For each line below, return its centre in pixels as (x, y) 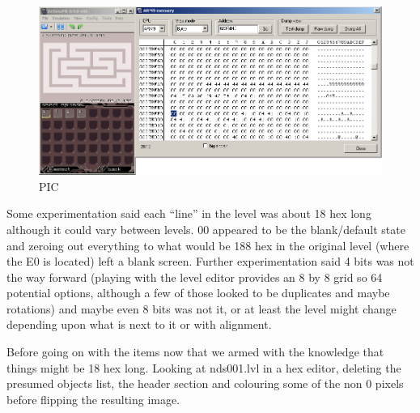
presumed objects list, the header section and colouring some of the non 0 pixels (205, 383)
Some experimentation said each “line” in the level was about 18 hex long (189, 213)
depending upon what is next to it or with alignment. (139, 324)
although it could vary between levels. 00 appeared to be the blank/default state (206, 229)
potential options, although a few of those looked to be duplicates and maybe (198, 293)
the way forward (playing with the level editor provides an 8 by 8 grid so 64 (195, 277)
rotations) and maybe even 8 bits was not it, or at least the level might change (202, 308)
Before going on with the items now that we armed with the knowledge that (195, 352)
